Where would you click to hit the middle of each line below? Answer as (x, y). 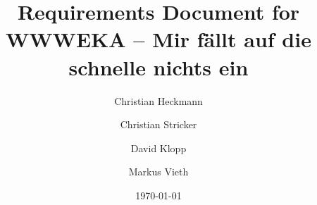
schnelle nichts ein (158, 67)
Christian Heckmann (158, 100)
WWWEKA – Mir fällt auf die (158, 39)
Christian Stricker (158, 124)
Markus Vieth (158, 172)
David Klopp (158, 148)
